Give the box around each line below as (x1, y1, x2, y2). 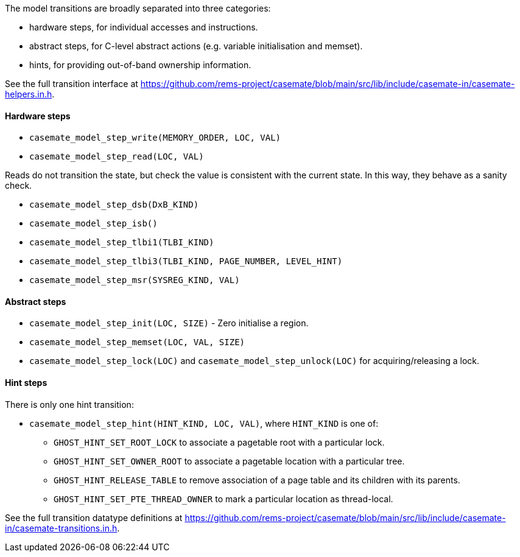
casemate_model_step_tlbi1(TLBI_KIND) (29, 237, 214, 248)
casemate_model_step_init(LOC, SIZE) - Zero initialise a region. (29, 318, 309, 329)
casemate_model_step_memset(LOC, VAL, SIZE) (29, 337, 245, 348)
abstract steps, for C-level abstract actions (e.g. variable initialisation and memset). (29, 41, 363, 51)
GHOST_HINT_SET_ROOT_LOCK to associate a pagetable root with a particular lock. (54, 436, 385, 447)
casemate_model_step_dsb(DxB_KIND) (29, 200, 199, 210)
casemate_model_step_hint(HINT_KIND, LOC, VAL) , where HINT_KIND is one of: (29, 418, 379, 429)
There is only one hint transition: (5, 399, 134, 410)
